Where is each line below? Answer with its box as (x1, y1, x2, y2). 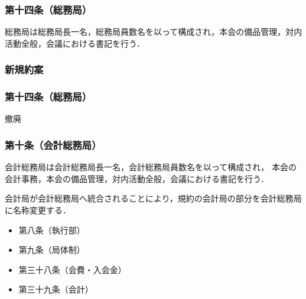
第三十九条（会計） (18, 283, 93, 295)
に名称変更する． (5, 204, 71, 216)
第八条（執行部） (18, 223, 85, 236)
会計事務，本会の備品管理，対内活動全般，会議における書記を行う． (5, 172, 269, 184)
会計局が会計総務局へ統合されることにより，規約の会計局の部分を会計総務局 (5, 192, 302, 204)
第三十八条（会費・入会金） (18, 263, 126, 275)
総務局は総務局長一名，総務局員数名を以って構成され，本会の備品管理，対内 (5, 25, 302, 38)
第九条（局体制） (18, 243, 85, 256)
